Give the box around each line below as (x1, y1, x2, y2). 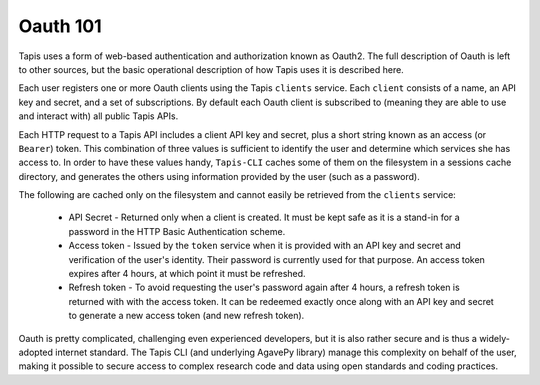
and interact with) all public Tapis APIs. (18, 110, 179, 122)
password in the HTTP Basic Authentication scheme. (68, 225, 286, 237)
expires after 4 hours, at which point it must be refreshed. (68, 268, 306, 280)
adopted (18, 346, 54, 358)
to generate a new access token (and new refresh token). (68, 310, 305, 322)
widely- (478, 332, 510, 344)
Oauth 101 (18, 15, 102, 37)
